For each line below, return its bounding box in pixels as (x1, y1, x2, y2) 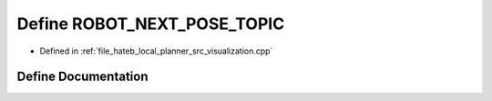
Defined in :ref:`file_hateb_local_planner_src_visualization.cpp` (39, 45, 273, 56)
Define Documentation (16, 69, 149, 85)
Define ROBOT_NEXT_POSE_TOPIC (16, 14, 285, 34)
